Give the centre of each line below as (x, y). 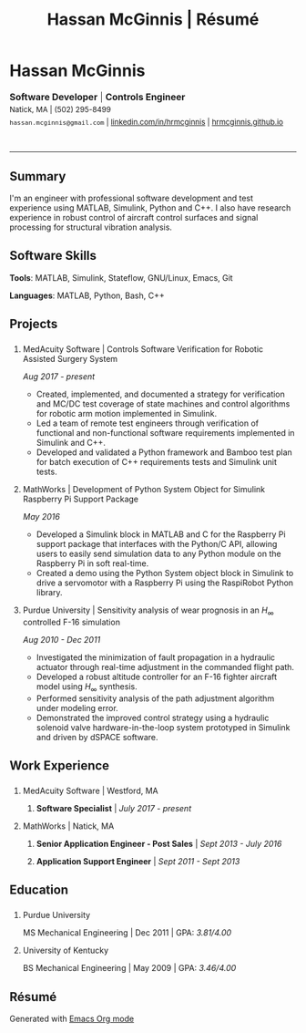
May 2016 (41, 517)
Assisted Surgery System (70, 359)
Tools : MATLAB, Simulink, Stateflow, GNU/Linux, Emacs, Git (122, 277)
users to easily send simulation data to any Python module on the (158, 554)
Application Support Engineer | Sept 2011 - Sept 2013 (138, 861)
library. (49, 593)
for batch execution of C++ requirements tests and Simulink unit (157, 462)
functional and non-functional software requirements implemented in (165, 433)
